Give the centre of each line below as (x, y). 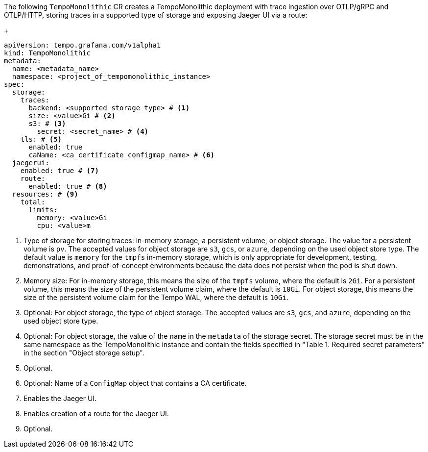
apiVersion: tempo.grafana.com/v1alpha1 (83, 45)
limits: (43, 210)
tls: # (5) (41, 139)
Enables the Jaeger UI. (60, 398)
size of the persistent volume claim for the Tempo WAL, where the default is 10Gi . (156, 297)
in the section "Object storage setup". (84, 353)
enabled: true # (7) (59, 171)
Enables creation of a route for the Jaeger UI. (96, 414)
